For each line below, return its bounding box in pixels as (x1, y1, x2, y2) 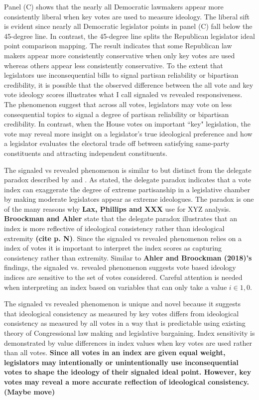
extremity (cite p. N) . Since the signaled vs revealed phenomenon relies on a (4, 233, 242, 243)
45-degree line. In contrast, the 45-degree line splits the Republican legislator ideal (4, 30, 255, 41)
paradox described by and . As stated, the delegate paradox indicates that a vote (4, 174, 251, 185)
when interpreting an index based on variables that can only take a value (4, 281, 227, 292)
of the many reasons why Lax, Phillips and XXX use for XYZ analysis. (4, 203, 231, 214)
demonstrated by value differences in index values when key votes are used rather (4, 337, 252, 348)
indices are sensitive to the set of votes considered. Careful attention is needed (4, 272, 243, 282)
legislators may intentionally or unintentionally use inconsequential (4, 357, 239, 367)
